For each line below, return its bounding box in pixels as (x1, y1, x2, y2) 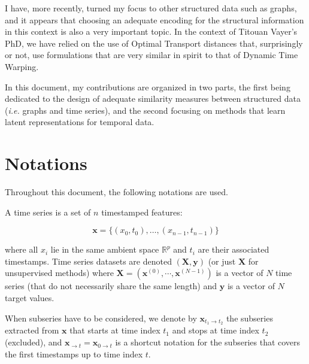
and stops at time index (172, 324, 259, 336)
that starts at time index (69, 324, 160, 336)
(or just (208, 254, 236, 267)
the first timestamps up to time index (5, 347, 143, 360)
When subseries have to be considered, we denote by (5, 311, 197, 324)
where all (5, 243, 38, 256)
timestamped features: (101, 205, 183, 218)
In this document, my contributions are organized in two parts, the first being (5, 80, 290, 93)
